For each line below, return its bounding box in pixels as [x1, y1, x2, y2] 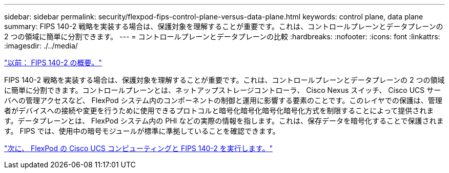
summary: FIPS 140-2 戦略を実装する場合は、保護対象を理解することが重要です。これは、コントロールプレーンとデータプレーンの [4, 22, 443, 31]
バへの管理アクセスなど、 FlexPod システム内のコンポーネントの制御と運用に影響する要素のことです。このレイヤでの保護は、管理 [4, 96, 442, 105]
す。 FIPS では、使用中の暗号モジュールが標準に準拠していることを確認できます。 [4, 127, 280, 135]
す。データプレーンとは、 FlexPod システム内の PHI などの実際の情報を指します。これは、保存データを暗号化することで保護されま [4, 116, 444, 125]
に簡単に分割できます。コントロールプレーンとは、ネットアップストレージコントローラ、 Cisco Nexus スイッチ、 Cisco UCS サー [4, 86, 441, 94]
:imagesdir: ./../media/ [4, 41, 78, 50]
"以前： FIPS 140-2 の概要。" [4, 58, 102, 67]
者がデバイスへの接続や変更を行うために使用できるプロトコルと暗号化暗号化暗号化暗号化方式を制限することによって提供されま [4, 106, 434, 115]
